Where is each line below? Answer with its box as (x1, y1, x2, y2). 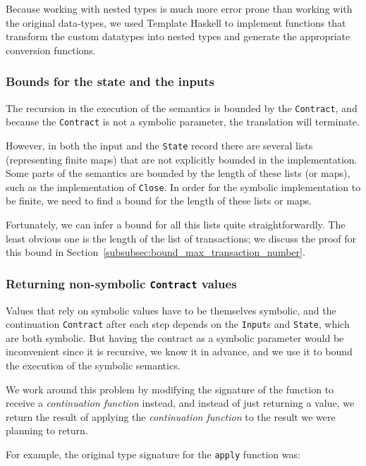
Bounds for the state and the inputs (6, 73, 215, 90)
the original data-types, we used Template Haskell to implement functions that (6, 15, 346, 30)
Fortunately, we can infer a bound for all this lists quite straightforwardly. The (6, 217, 346, 231)
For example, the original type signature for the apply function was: (6, 446, 300, 461)
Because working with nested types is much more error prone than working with (6, 1, 353, 16)
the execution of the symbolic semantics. (6, 358, 181, 372)
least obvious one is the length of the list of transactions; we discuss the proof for (6, 231, 357, 245)
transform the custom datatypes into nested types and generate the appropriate (6, 29, 350, 44)
